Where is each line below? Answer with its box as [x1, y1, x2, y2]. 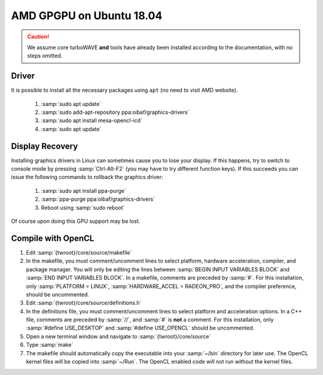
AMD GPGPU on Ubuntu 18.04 [11, 9, 163, 22]
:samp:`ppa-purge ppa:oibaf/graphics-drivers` [41, 195, 156, 203]
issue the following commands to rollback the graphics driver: [11, 174, 164, 181]
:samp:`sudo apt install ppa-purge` [41, 187, 127, 194]
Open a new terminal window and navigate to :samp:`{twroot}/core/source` [26, 332, 211, 340]
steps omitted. [27, 52, 63, 59]
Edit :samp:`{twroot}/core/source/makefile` [26, 249, 132, 256]
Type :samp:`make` [26, 341, 74, 349]
